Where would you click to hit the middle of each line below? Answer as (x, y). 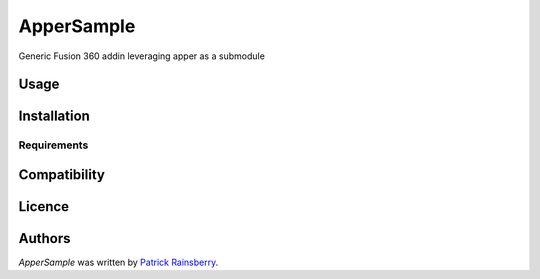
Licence (44, 206)
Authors (44, 238)
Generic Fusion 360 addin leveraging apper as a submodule (141, 56)
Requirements (53, 145)
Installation (54, 116)
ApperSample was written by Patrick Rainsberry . (118, 262)
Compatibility (61, 174)
